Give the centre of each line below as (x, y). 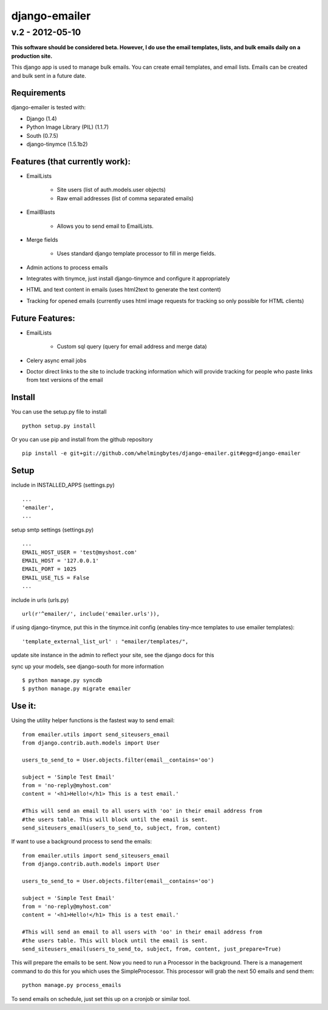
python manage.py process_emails (72, 985)
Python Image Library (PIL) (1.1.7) (68, 127)
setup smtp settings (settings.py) (53, 530)
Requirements (39, 93)
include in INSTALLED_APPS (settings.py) (63, 485)
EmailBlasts (41, 212)
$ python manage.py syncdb (62, 680)
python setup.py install (59, 426)
